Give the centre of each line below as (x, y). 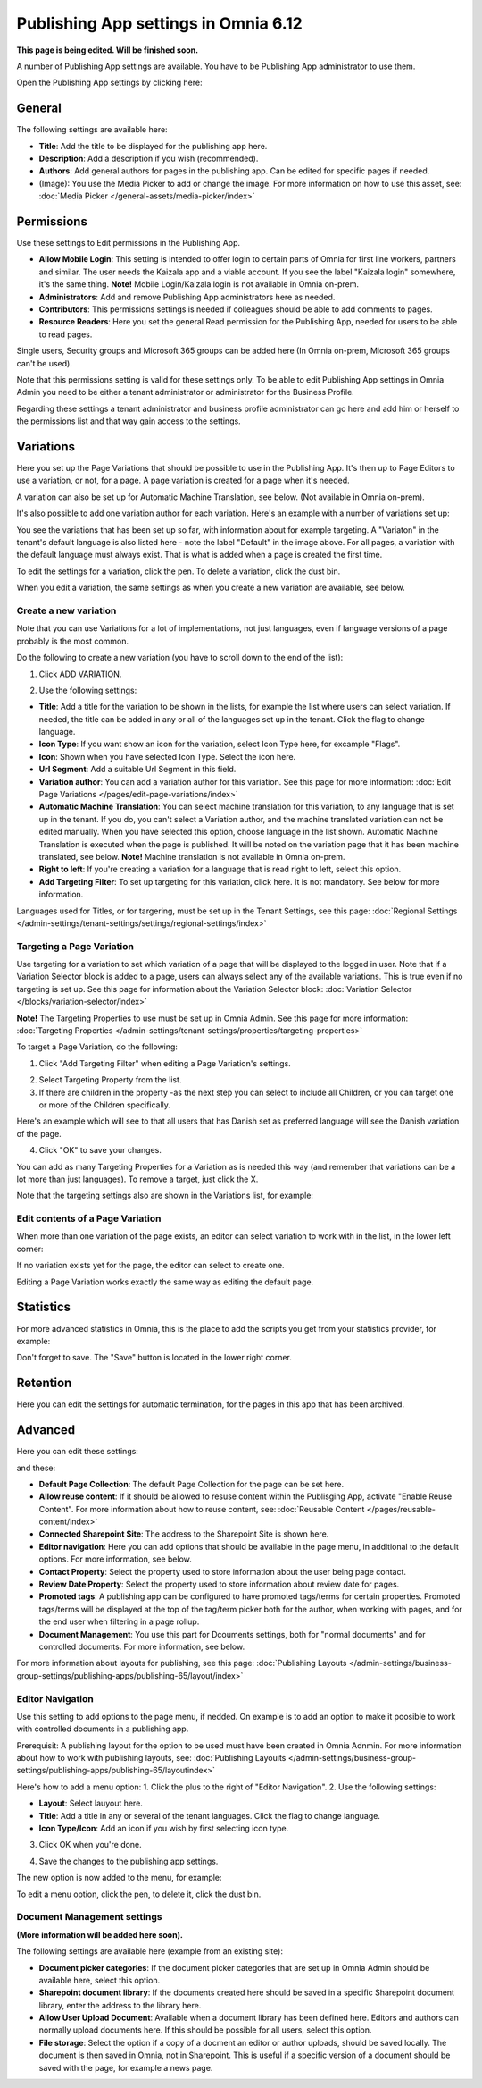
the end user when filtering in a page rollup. (119, 1621)
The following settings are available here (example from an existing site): (150, 1951)
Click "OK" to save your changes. (100, 1150)
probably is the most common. (73, 641)
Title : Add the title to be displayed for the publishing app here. (153, 146)
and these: (36, 1468)
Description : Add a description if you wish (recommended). (149, 159)
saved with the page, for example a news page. (126, 2067)
